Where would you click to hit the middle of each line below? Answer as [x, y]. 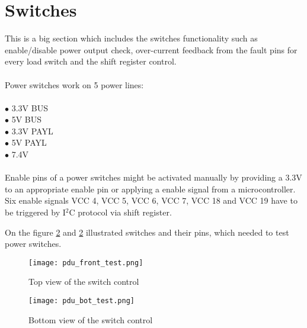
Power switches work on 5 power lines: [74, 84]
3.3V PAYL [32, 131]
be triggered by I [35, 212]
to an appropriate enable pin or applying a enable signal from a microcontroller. [150, 189]
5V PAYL [29, 142]
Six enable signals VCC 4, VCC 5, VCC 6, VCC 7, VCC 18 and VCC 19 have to [151, 200]
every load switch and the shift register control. [91, 61]
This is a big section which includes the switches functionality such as [131, 38]
